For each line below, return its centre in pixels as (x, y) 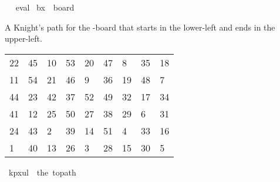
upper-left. (23, 38)
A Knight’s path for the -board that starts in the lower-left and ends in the (140, 27)
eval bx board (45, 7)
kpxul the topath (42, 172)
